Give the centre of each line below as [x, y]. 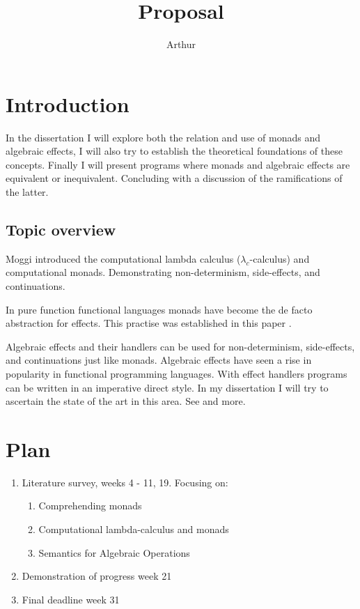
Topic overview [61, 230]
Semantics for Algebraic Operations [114, 552]
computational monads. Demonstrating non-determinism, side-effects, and [163, 272]
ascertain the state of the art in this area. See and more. [126, 401]
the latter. [27, 192]
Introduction [68, 103]
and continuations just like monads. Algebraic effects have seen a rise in [159, 360]
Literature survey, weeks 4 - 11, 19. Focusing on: [125, 482]
